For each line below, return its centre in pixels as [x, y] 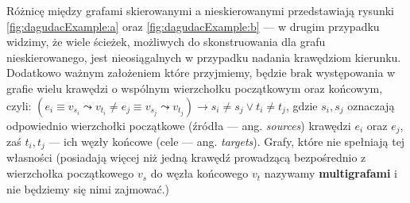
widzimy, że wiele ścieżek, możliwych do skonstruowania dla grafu [166, 42]
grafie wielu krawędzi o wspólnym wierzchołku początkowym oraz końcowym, [195, 88]
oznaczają [371, 105]
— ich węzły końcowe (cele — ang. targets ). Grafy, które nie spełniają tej [227, 142]
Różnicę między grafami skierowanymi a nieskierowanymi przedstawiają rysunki [200, 10]
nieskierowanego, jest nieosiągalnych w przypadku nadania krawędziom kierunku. [204, 57]
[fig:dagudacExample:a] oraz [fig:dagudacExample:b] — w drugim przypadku [193, 26]
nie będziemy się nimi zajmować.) [88, 188]
